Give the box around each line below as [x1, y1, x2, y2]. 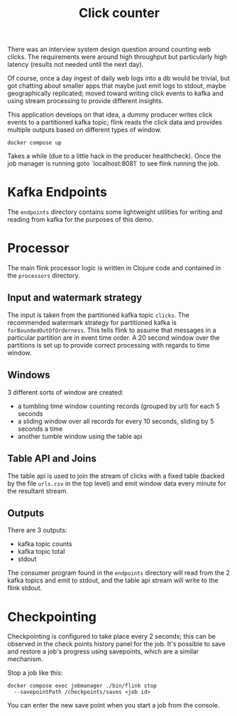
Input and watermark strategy [7, 292, 143, 304]
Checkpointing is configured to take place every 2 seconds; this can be [7, 632, 216, 641]
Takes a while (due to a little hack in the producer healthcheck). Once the [7, 151, 221, 161]
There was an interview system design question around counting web [7, 45, 211, 54]
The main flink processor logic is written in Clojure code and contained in [7, 264, 221, 272]
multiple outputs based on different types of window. [7, 126, 162, 134]
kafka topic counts [17, 540, 72, 548]
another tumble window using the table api [17, 432, 143, 440]
